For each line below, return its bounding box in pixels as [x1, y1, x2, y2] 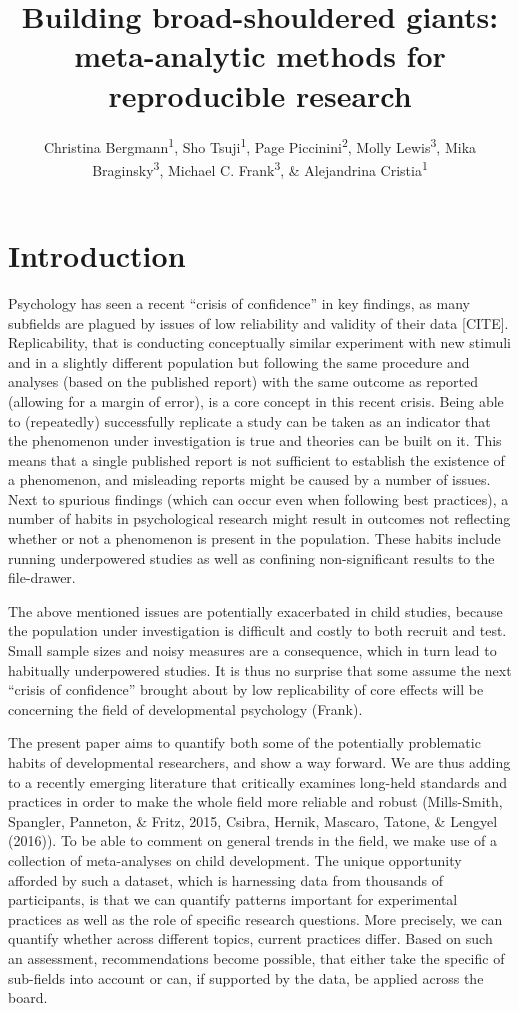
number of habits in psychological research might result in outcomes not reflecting [8, 508, 511, 529]
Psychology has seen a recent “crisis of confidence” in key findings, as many [8, 292, 470, 313]
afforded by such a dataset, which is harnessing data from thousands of [8, 869, 444, 890]
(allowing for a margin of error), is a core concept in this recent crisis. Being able [8, 390, 504, 411]
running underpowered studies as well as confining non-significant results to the [8, 547, 495, 568]
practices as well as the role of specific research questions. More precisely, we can [8, 908, 503, 929]
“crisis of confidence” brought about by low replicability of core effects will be [8, 679, 484, 700]
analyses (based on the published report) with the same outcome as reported [8, 371, 478, 392]
